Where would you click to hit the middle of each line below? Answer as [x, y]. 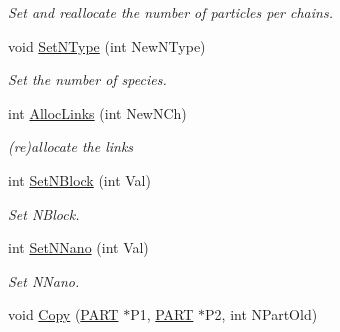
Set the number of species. [87, 79]
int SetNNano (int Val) [78, 247]
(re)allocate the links [71, 146]
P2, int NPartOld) [261, 314]
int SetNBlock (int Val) [79, 179]
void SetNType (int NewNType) [107, 45]
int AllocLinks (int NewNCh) [97, 112]
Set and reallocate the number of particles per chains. [170, 12]
